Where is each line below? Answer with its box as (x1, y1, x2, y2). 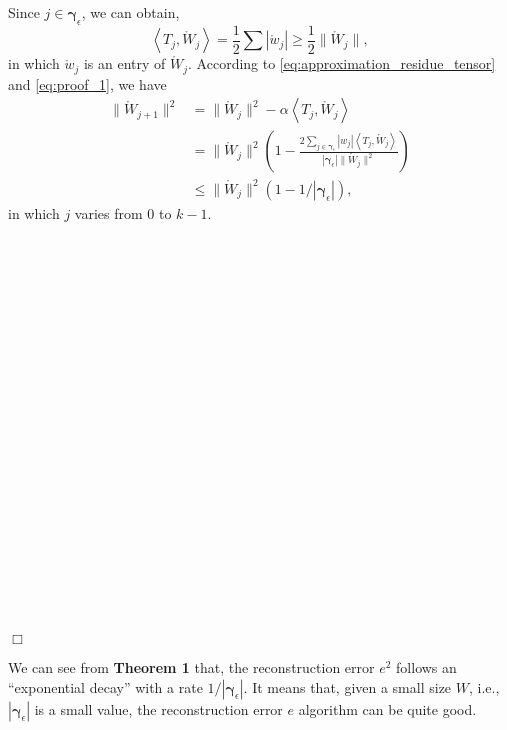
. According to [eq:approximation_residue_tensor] (188, 53, 496, 74)
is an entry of (83, 53, 166, 74)
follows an (396, 656, 457, 677)
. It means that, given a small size (243, 676, 452, 697)
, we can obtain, (81, 2, 180, 22)
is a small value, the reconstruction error (34, 698, 283, 719)
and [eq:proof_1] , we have (8, 73, 167, 94)
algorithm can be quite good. (298, 698, 477, 719)
